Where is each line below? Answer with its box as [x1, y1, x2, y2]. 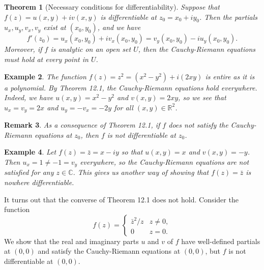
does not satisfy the [168, 119, 228, 130]
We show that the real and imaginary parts [4, 235, 139, 246]
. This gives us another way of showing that [73, 167, 209, 177]
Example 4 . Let [4, 146, 56, 157]
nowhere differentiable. [4, 177, 74, 188]
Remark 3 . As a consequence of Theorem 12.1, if [4, 119, 160, 130]
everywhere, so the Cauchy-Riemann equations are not [80, 157, 249, 167]
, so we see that [178, 92, 226, 103]
